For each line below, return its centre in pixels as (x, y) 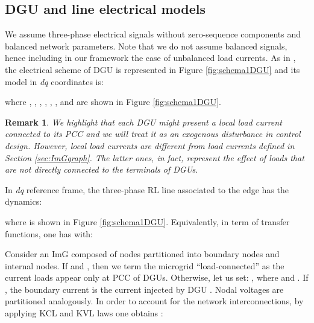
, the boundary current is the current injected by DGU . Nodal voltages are (144, 289)
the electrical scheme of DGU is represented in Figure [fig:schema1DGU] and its (152, 69)
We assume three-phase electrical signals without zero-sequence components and (153, 34)
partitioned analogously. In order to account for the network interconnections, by (154, 301)
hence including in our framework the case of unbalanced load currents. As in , (150, 58)
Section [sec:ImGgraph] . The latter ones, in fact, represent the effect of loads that (155, 157)
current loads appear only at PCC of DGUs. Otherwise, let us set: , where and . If (157, 277)
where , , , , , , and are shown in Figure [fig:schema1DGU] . (113, 102)
